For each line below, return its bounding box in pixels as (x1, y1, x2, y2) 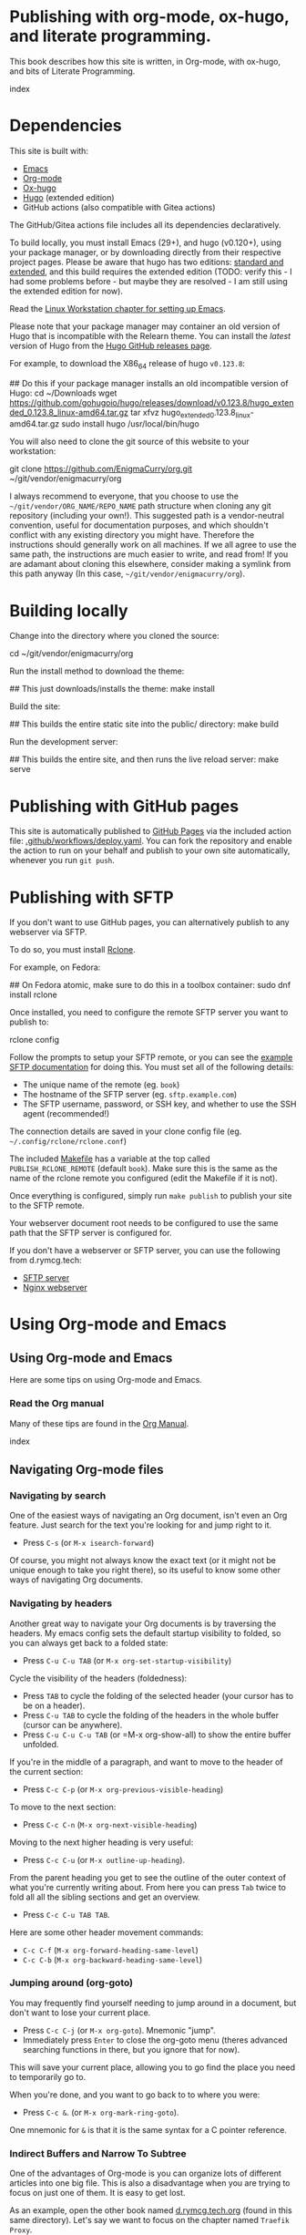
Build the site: (9, 701, 61, 712)
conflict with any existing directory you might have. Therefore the (9, 530, 255, 541)
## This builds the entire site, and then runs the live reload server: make (9, 754, 280, 765)
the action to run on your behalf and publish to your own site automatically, (9, 845, 291, 856)
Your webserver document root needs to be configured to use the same (9, 1218, 279, 1229)
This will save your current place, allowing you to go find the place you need (9, 2062, 296, 2073)
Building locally (9, 600, 129, 621)
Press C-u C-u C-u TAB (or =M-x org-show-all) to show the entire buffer (22, 1729, 291, 1740)
